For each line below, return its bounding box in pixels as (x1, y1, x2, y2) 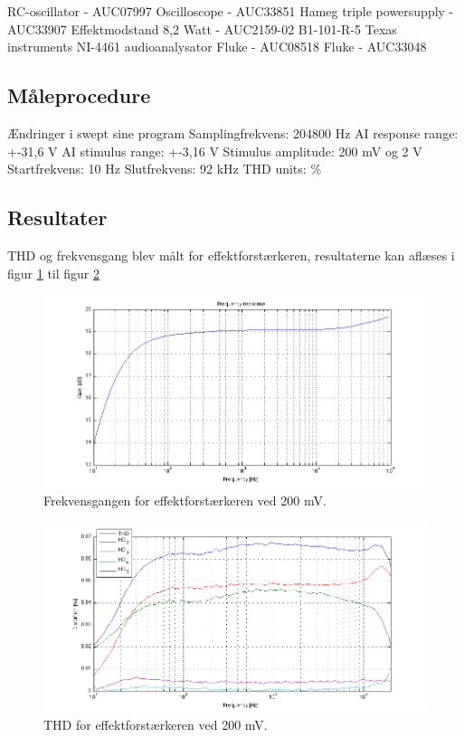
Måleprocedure (7, 81, 151, 109)
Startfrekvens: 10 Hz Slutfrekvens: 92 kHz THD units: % (7, 159, 322, 178)
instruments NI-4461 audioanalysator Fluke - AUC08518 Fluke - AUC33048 (7, 37, 427, 56)
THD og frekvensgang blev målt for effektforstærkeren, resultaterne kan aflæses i (7, 245, 455, 264)
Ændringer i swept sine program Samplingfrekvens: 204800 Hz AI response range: (7, 123, 459, 142)
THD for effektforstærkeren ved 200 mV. (43, 714, 268, 733)
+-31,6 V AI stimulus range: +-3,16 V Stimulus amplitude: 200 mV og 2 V (7, 141, 422, 160)
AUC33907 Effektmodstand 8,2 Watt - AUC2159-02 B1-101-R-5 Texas (7, 19, 397, 38)
